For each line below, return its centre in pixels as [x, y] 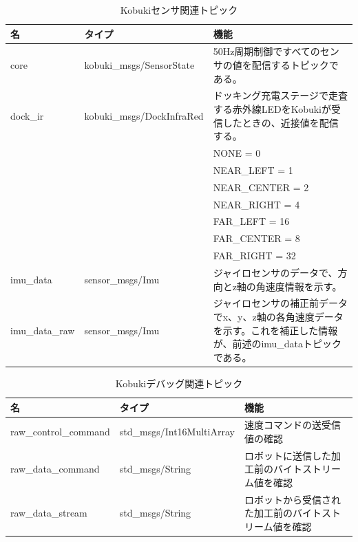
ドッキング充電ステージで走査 [280, 95]
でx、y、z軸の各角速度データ [278, 317]
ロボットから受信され [292, 499]
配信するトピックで [295, 65]
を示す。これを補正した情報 [275, 330]
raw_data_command [55, 469]
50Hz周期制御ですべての [266, 51]
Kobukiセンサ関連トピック [179, 10]
